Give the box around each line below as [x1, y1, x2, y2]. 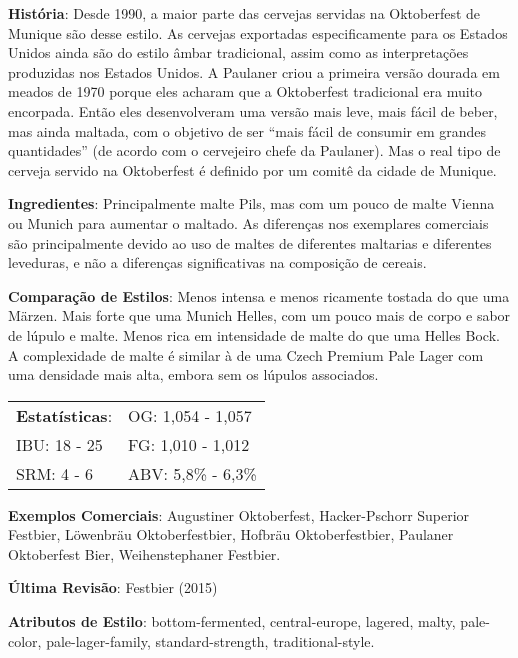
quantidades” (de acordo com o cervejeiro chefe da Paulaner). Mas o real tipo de [8, 140, 501, 161]
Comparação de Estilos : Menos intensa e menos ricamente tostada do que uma [8, 285, 510, 306]
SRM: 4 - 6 [16, 461, 94, 485]
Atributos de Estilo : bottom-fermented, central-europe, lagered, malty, [8, 611, 456, 632]
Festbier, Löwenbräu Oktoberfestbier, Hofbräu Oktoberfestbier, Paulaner [8, 524, 454, 545]
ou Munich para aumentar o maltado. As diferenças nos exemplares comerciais [8, 212, 489, 233]
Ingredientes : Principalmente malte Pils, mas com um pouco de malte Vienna [8, 193, 495, 214]
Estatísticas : [16, 403, 113, 427]
